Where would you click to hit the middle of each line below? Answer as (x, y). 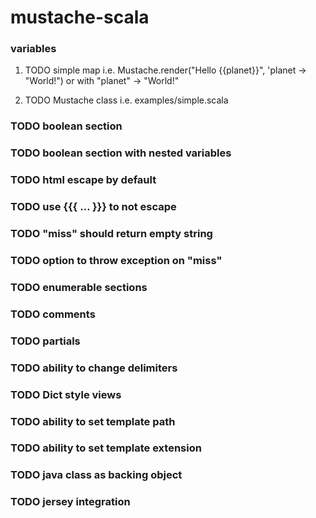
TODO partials (45, 341)
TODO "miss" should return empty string (111, 234)
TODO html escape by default (83, 180)
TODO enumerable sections (79, 287)
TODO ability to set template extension (106, 448)
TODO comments (53, 314)
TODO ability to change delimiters (94, 368)
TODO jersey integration (70, 502)
